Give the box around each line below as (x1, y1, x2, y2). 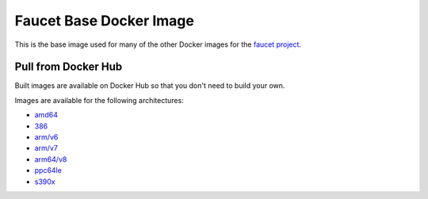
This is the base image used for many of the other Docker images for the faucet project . (14, 40, 301, 49)
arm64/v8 (34, 155, 67, 164)
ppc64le (34, 166, 63, 175)
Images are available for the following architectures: (14, 95, 184, 105)
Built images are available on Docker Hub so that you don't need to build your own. (14, 81, 285, 90)
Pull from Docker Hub (14, 60, 123, 74)
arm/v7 (34, 144, 59, 153)
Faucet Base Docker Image (14, 12, 194, 29)
